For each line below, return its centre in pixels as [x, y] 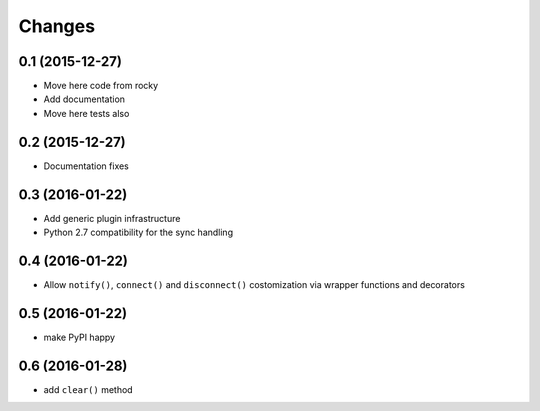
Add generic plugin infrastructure [112, 218]
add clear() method [88, 389]
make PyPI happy [79, 337]
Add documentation [84, 99]
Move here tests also [86, 113]
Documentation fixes [86, 166]
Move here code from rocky [101, 86]
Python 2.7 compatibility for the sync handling [138, 232]
